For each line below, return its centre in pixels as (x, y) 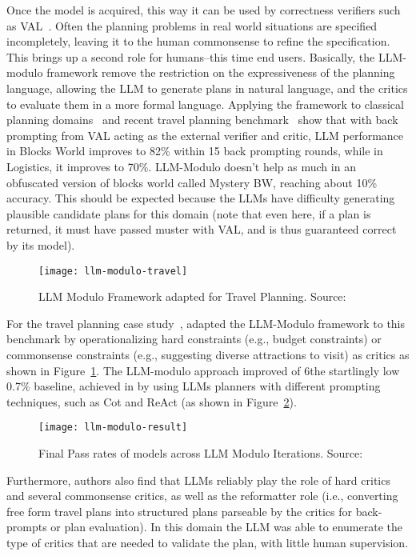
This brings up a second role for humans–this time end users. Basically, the (191, 56)
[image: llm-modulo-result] (113, 428)
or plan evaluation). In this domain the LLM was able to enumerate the (227, 527)
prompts (27, 527)
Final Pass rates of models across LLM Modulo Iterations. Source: (201, 452)
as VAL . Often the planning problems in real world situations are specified (192, 25)
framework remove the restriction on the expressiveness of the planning (221, 72)
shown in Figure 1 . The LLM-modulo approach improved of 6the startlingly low (203, 370)
